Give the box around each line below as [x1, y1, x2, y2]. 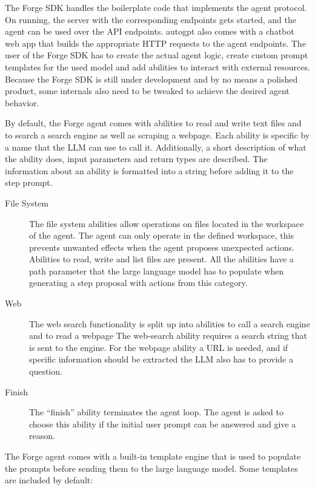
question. [29, 365, 62, 378]
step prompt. [5, 176, 53, 189]
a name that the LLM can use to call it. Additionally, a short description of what [5, 140, 307, 153]
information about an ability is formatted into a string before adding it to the [5, 164, 294, 177]
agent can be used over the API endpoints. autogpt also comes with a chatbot [5, 25, 294, 38]
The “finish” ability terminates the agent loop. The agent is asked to [29, 406, 283, 418]
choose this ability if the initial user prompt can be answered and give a [29, 417, 296, 430]
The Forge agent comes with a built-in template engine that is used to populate [5, 450, 301, 462]
